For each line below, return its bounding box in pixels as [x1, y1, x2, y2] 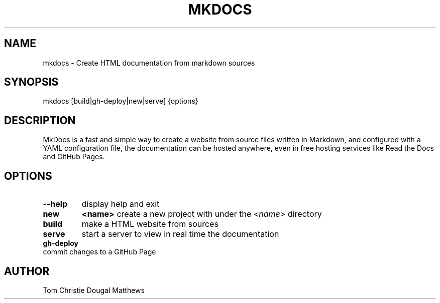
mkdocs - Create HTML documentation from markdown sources [43, 58, 255, 67]
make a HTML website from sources [81, 219, 218, 229]
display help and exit [81, 199, 160, 209]
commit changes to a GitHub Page [43, 247, 156, 256]
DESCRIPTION [4, 114, 76, 127]
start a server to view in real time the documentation [81, 229, 279, 239]
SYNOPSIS [4, 76, 59, 89]
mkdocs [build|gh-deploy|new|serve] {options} [43, 97, 198, 106]
